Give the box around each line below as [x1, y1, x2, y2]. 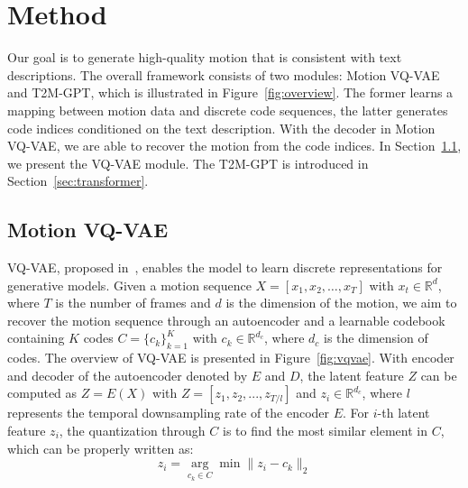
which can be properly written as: [7, 438, 194, 457]
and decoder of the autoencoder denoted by [7, 365, 248, 384]
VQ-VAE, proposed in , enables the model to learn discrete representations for [7, 258, 443, 277]
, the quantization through [59, 421, 206, 440]
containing [7, 328, 65, 347]
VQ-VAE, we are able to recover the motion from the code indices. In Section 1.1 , [7, 136, 462, 155]
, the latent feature [299, 365, 404, 384]
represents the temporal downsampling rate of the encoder [7, 403, 330, 422]
